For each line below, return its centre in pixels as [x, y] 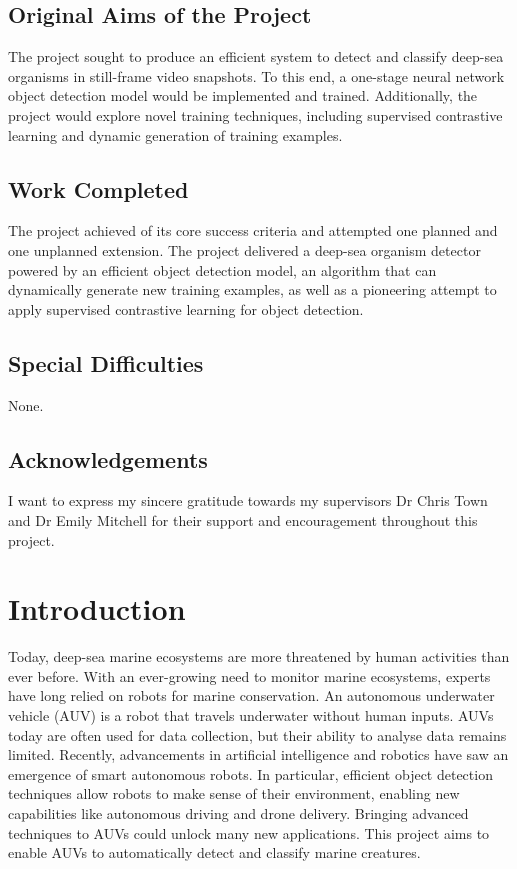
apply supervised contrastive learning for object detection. [186, 308]
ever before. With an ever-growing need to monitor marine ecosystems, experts [249, 675]
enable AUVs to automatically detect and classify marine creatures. [214, 852]
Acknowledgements [108, 458]
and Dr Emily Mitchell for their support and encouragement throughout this [243, 519]
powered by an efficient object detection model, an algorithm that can [222, 269]
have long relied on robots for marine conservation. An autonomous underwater [251, 695]
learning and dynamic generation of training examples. [175, 134]
